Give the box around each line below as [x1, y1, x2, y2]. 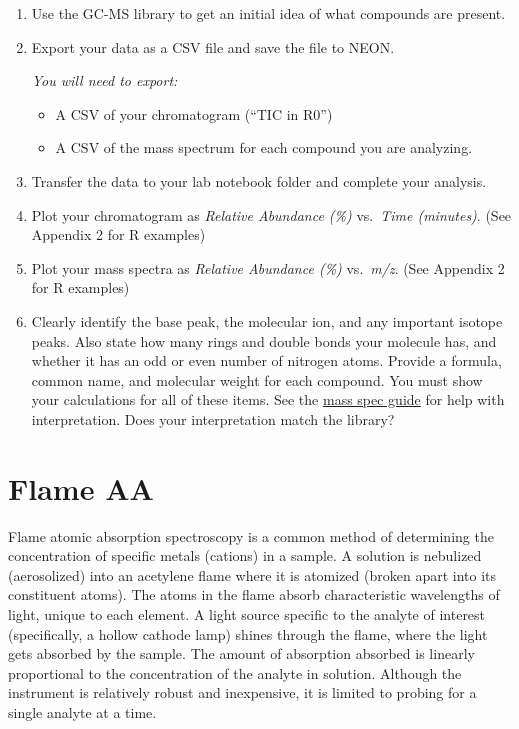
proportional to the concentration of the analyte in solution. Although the [8, 662, 462, 683]
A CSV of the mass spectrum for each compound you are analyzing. [55, 137, 473, 158]
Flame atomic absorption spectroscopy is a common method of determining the [8, 525, 494, 546]
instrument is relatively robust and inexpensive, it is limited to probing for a [8, 682, 477, 703]
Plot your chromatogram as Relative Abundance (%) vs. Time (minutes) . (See [31, 204, 512, 225]
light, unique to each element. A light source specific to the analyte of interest [8, 604, 486, 624]
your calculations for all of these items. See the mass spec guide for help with [31, 389, 505, 410]
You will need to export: [31, 70, 178, 91]
